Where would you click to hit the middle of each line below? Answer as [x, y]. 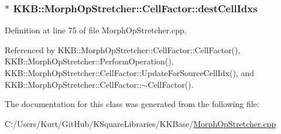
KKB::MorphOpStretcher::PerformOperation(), [89, 61]
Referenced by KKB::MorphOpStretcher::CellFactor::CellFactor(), [123, 49]
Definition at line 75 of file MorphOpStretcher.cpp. [96, 30]
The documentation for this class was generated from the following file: [132, 104]
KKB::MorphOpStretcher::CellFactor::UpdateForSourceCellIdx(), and [129, 73]
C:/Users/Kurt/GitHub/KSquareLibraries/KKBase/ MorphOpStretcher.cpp [140, 123]
